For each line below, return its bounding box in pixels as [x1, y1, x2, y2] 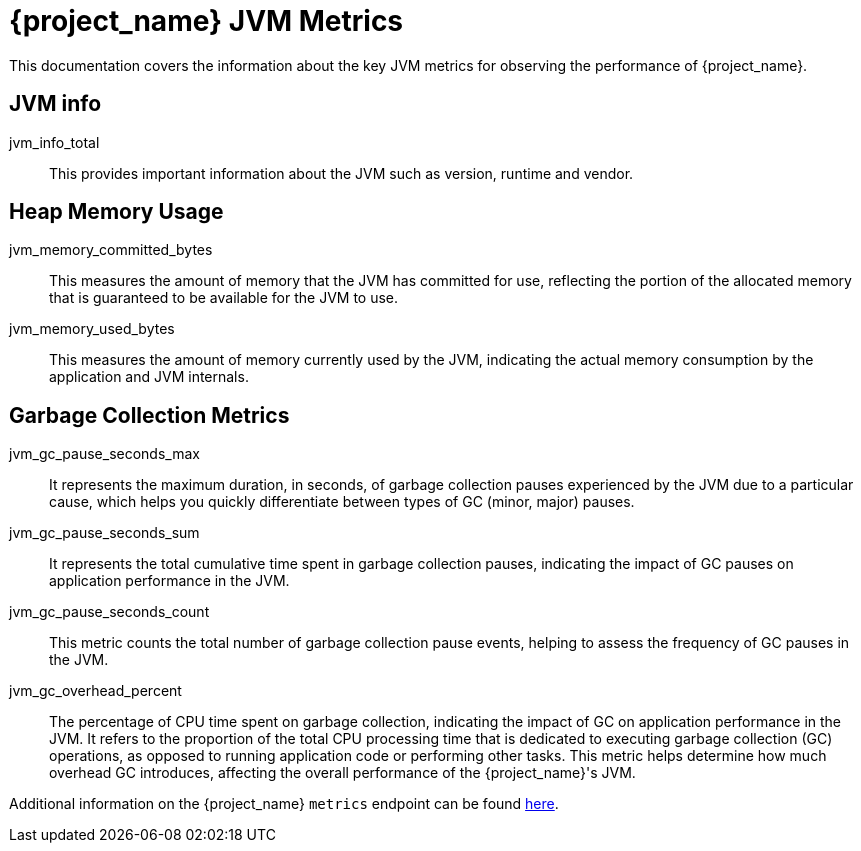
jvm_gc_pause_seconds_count [9, 603, 210, 621]
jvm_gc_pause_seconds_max [9, 445, 200, 463]
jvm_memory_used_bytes [9, 320, 175, 338]
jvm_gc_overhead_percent [9, 682, 182, 700]
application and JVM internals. [49, 368, 249, 386]
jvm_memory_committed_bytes [9, 241, 213, 259]
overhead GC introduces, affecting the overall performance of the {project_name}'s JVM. [49, 764, 636, 782]
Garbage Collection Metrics [9, 402, 290, 428]
